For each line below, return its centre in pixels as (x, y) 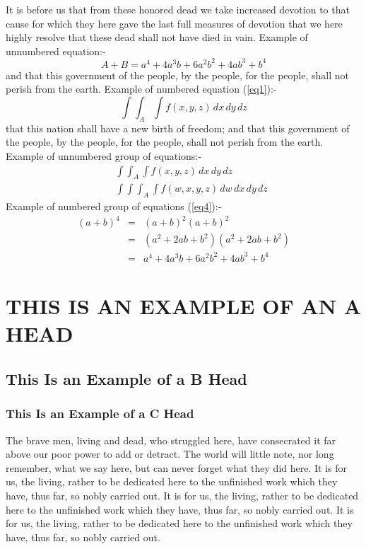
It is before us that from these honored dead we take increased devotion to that (178, 9)
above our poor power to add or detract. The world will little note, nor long (170, 454)
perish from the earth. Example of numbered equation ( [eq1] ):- (141, 89)
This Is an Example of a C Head (100, 414)
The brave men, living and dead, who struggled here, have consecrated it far (171, 440)
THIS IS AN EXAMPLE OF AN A (183, 306)
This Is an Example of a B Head (126, 378)
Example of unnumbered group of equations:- (104, 156)
